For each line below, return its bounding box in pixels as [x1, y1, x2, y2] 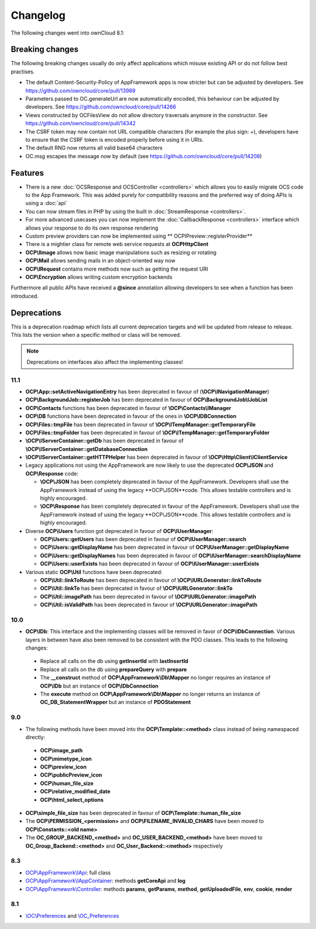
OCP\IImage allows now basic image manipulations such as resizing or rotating [25, 249, 217, 256]
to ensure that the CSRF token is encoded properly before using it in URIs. [25, 136, 204, 143]
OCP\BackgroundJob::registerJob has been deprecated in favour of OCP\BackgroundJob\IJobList [25, 396, 267, 404]
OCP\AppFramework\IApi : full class [25, 869, 111, 876]
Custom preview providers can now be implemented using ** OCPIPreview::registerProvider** [25, 233, 253, 240]
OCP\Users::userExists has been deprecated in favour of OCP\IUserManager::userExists [40, 560, 260, 568]
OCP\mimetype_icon [40, 755, 92, 762]
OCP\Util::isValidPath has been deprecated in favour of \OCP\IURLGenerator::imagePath [40, 601, 257, 609]
